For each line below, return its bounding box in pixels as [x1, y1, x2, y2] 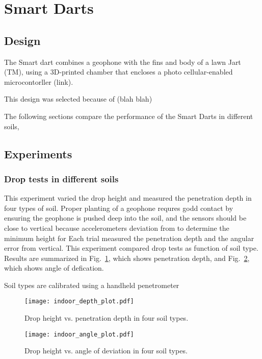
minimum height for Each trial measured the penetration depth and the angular [4, 232, 254, 243]
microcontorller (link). [4, 76, 73, 87]
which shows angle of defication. [4, 262, 104, 273]
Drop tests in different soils [4, 172, 119, 185]
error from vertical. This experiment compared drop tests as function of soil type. [4, 243, 258, 253]
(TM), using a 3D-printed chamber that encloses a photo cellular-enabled [4, 66, 233, 77]
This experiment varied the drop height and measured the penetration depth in [4, 193, 252, 203]
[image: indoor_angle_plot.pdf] [24, 330, 134, 338]
